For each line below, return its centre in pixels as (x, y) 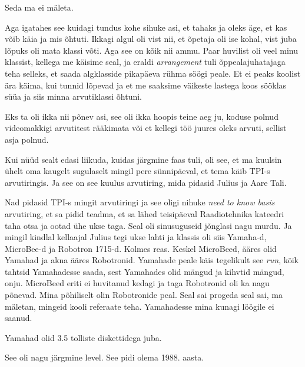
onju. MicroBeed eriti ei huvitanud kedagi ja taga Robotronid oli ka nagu (137, 283)
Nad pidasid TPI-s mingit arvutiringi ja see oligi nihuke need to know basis (140, 202)
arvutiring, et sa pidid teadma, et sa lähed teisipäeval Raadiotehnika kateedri (145, 213)
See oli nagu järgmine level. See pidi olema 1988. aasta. (105, 357)
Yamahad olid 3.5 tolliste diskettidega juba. (83, 337)
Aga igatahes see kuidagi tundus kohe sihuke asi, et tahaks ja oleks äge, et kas (146, 27)
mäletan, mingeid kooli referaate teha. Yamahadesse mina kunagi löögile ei (140, 306)
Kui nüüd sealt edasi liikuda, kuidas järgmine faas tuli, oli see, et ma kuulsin (143, 159)
